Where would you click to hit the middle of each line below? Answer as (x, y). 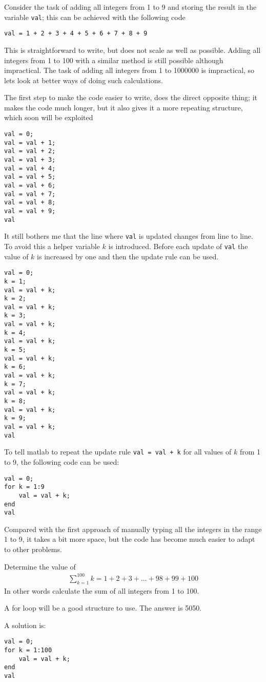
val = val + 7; (30, 194)
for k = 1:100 (28, 650)
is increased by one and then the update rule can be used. (128, 256)
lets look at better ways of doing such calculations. (84, 80)
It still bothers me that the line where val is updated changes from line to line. (129, 236)
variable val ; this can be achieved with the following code (95, 17)
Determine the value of (40, 566)
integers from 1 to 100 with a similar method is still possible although (114, 60)
